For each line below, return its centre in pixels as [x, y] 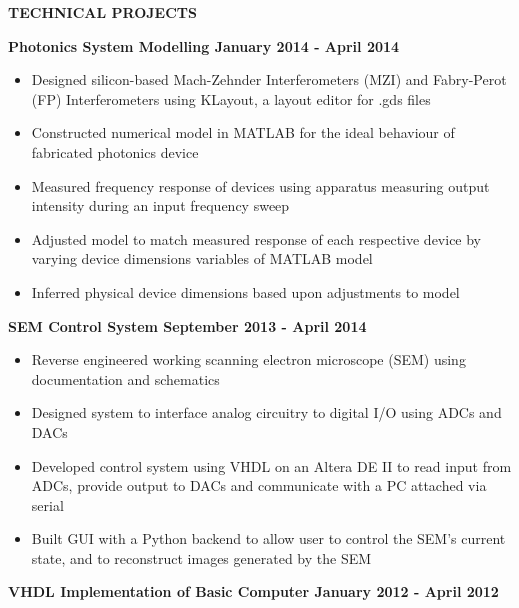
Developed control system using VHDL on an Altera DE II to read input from [271, 465]
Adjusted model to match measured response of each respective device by [256, 238]
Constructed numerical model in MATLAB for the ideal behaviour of [243, 132]
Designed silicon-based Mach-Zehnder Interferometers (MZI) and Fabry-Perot [269, 79]
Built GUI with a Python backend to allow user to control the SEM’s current [268, 538]
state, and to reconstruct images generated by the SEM [201, 557]
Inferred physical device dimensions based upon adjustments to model [245, 291]
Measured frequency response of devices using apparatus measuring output [260, 185]
